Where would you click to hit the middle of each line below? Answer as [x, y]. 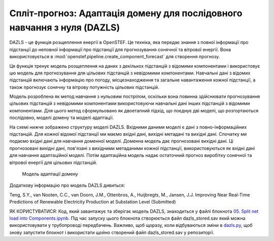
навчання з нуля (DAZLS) [65, 27]
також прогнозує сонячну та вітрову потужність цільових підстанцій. [84, 87]
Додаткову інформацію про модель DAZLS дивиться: [67, 185]
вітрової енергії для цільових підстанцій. [53, 163]
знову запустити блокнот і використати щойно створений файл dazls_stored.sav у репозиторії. [112, 232]
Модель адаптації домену [50, 174]
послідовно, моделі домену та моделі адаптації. [62, 118]
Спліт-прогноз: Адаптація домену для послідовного [126, 13]
